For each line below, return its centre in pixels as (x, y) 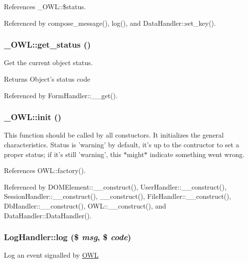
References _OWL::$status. (45, 6)
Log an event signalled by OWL (51, 255)
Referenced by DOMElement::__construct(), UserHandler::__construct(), (115, 186)
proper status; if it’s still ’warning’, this (63, 154)
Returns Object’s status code (47, 79)
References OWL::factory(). (45, 170)
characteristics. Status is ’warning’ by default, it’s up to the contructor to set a (122, 144)
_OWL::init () (33, 117)
